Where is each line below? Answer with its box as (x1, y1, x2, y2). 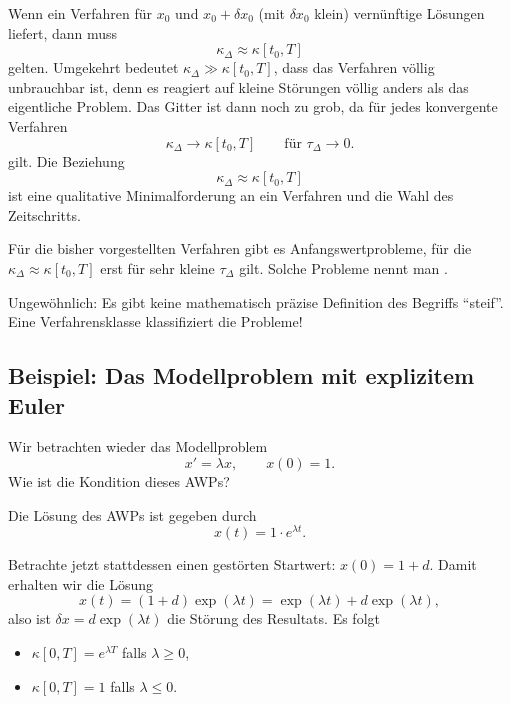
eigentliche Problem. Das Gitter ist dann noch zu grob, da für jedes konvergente (8, 96, 498, 117)
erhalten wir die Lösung (8, 573, 154, 594)
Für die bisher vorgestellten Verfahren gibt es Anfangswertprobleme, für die (8, 238, 472, 259)
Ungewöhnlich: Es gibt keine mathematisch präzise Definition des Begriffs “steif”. (8, 291, 504, 312)
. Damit (429, 554, 477, 575)
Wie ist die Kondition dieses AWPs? (8, 470, 230, 491)
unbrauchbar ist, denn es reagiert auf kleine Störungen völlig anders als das (8, 76, 469, 97)
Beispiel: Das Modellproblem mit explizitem (8, 360, 475, 391)
